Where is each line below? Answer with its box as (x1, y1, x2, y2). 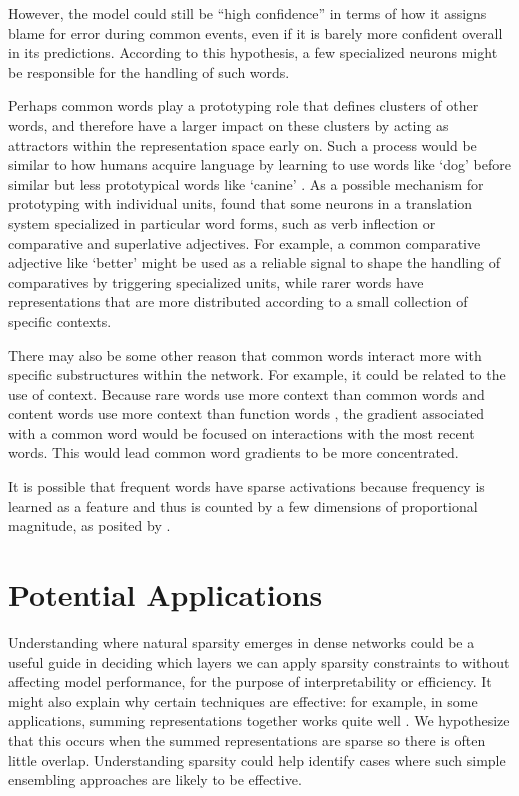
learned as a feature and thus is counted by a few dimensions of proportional (8, 495, 478, 516)
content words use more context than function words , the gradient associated (8, 403, 485, 424)
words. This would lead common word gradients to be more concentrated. (8, 442, 459, 463)
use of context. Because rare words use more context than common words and (8, 383, 485, 404)
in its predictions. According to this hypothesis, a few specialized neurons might (8, 42, 498, 63)
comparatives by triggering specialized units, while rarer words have (8, 271, 424, 292)
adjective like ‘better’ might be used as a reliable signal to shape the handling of (8, 252, 500, 273)
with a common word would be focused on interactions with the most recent (8, 422, 475, 443)
